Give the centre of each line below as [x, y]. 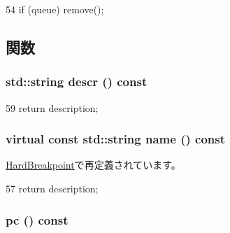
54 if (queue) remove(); [55, 9]
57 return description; [52, 188]
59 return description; [52, 107]
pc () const [37, 219]
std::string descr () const [77, 82]
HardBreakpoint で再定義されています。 [93, 165]
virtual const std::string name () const [116, 139]
